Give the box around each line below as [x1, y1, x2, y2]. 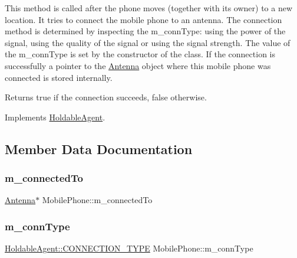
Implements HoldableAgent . [5, 110, 105, 123]
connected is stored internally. [5, 71, 113, 83]
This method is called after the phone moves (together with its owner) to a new [5, 2, 293, 14]
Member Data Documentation [5, 139, 193, 158]
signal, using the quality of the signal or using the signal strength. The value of [5, 36, 291, 48]
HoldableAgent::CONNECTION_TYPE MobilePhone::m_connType [5, 242, 253, 254]
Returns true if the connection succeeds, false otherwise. [5, 91, 207, 103]
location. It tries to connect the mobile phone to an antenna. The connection [5, 13, 282, 25]
